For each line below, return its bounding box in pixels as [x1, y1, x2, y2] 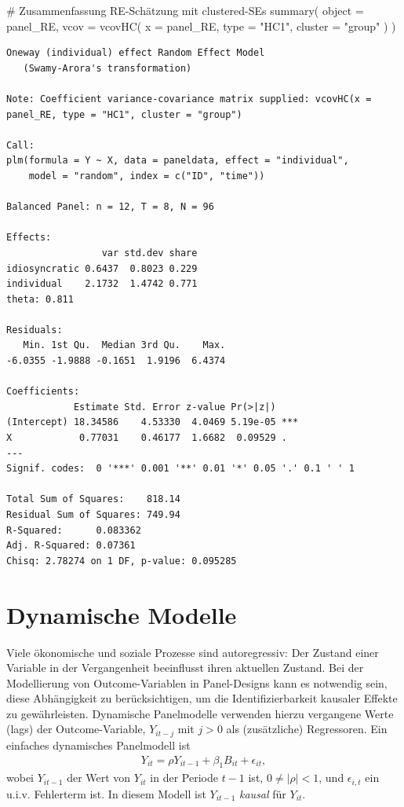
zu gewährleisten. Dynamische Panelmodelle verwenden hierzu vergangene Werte [6, 705, 394, 721]
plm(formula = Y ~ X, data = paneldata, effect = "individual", [6, 155, 349, 167]
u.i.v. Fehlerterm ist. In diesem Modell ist [6, 785, 206, 801]
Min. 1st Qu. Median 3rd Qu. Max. [23, 339, 226, 351]
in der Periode [150, 769, 218, 786]
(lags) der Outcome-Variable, [6, 721, 146, 737]
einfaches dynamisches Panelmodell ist [6, 736, 191, 753]
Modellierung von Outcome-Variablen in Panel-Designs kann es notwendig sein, [6, 674, 388, 691]
